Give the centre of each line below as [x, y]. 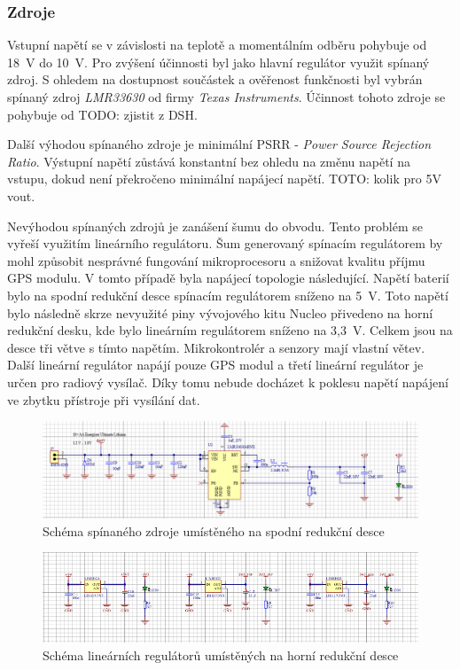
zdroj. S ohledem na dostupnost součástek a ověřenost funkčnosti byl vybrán [215, 79]
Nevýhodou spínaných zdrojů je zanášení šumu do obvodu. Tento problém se [215, 226]
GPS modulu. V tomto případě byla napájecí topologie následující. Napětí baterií [228, 278]
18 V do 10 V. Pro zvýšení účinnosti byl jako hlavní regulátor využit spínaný [218, 62]
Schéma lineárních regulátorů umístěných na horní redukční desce [221, 655]
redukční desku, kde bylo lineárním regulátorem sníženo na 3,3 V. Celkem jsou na [230, 330]
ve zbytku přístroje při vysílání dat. [104, 399]
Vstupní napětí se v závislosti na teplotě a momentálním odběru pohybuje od [217, 45]
